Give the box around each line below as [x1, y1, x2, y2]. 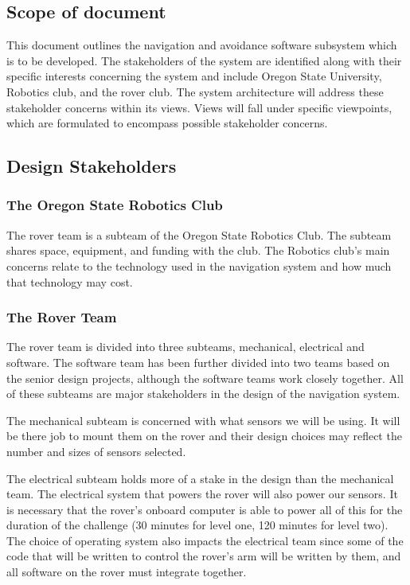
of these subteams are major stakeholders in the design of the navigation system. [6, 385, 400, 402]
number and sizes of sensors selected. [6, 443, 186, 459]
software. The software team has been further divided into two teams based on [6, 353, 390, 370]
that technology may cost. [6, 273, 133, 290]
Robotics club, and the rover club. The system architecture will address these [6, 83, 384, 99]
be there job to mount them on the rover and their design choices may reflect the [6, 427, 402, 444]
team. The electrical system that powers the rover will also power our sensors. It [6, 486, 398, 502]
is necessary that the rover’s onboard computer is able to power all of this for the [6, 501, 403, 517]
